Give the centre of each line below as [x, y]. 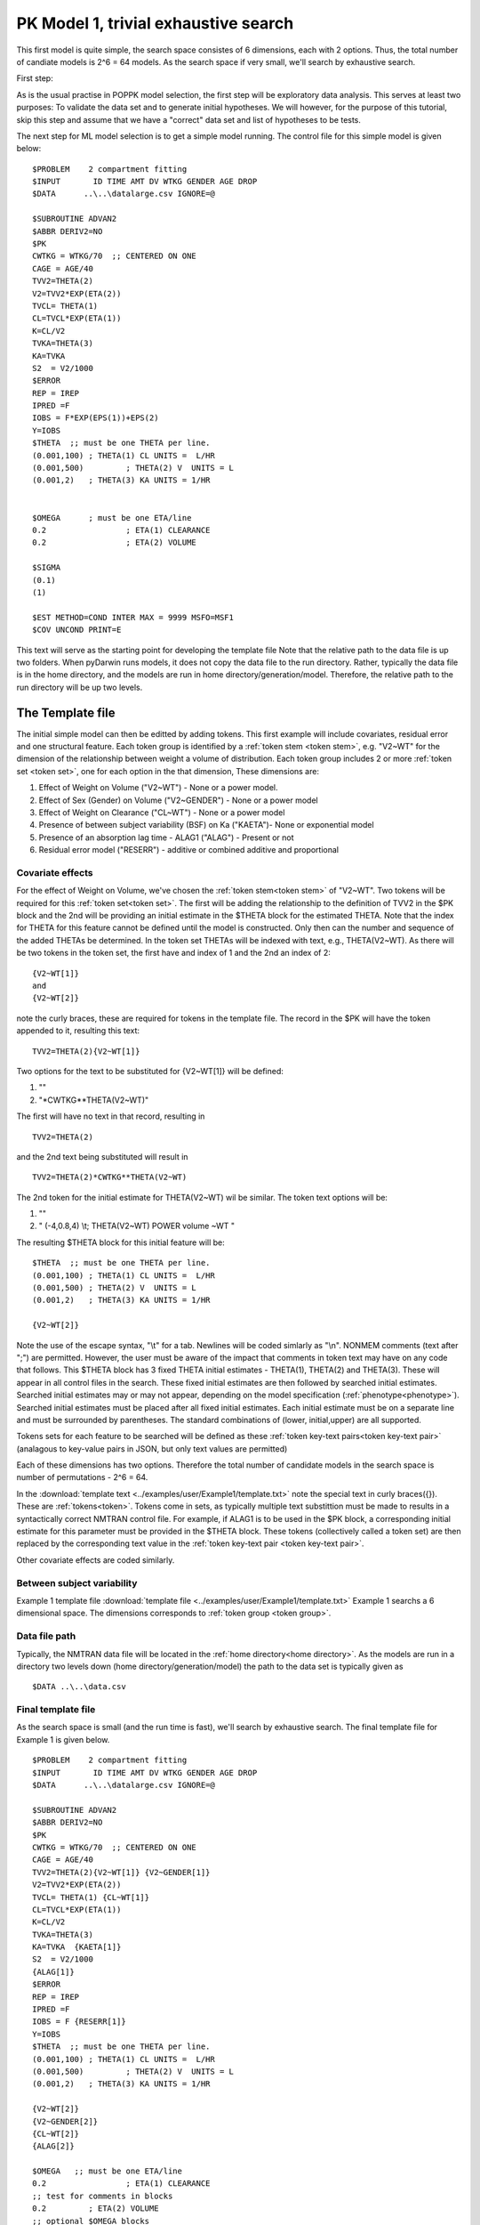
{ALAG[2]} [53, 2146]
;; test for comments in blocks [103, 2196]
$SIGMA [47, 568]
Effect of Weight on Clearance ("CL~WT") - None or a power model [162, 812]
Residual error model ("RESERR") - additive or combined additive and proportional [189, 850]
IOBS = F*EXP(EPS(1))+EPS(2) [96, 418]
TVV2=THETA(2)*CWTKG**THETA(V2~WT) [110, 1177]
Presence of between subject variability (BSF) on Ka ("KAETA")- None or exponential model [206, 825]
